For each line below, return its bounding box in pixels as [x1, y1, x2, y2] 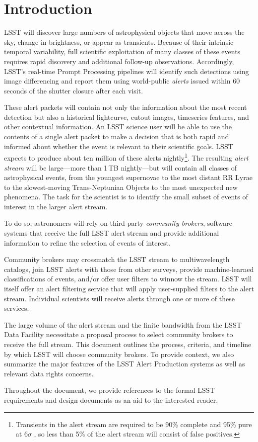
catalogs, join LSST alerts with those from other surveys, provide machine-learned [4, 264, 254, 274]
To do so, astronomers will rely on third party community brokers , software [4, 218, 232, 228]
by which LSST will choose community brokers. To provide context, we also [4, 349, 234, 359]
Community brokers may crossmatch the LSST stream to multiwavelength [4, 254, 230, 265]
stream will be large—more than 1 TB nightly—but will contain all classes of [4, 162, 237, 173]
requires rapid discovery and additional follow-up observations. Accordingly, [4, 56, 234, 66]
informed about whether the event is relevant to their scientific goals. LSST [4, 141, 233, 151]
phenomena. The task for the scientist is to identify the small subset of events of [4, 191, 248, 202]
